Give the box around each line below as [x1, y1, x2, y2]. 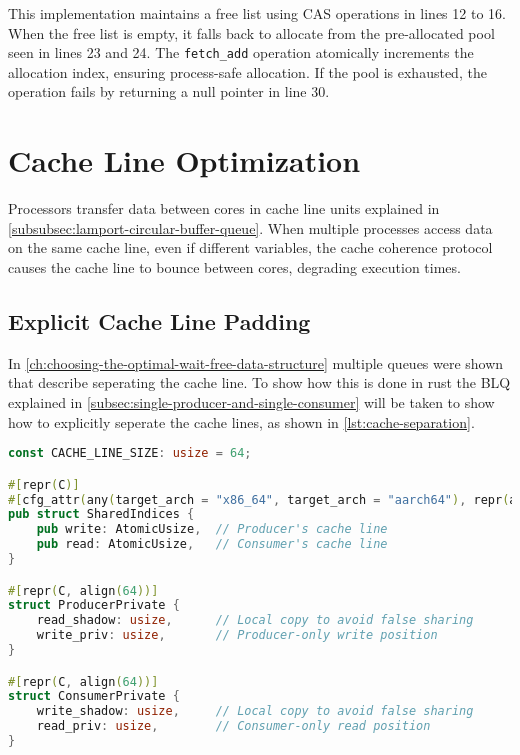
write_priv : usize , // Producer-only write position [36, 628, 438, 643]
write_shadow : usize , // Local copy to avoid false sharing [36, 704, 474, 719]
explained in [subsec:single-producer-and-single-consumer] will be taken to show [8, 391, 495, 412]
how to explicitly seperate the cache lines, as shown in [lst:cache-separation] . [8, 411, 475, 432]
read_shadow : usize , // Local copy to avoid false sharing [36, 613, 474, 628]
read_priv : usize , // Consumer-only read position [36, 719, 431, 734]
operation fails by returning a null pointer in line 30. [8, 81, 330, 102]
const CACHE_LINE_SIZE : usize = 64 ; [8, 446, 252, 461]
